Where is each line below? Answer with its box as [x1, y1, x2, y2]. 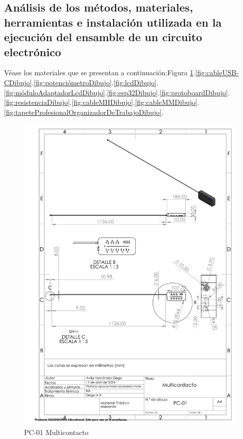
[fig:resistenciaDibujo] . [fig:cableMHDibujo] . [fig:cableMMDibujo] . [4, 97, 199, 107]
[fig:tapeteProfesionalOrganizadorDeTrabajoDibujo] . [4, 106, 164, 117]
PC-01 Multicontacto [24, 426, 89, 437]
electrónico [4, 44, 61, 59]
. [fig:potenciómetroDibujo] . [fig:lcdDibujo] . [32, 77, 159, 87]
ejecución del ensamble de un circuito [4, 29, 202, 45]
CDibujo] [4, 77, 32, 87]
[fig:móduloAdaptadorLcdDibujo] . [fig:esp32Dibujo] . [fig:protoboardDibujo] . [4, 87, 230, 97]
